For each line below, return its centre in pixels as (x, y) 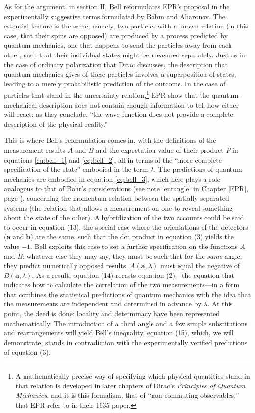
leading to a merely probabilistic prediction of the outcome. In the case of (115, 83)
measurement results (35, 150)
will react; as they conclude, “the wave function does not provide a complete (119, 114)
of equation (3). (27, 352)
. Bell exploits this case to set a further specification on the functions (134, 246)
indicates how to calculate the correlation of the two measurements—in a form (122, 285)
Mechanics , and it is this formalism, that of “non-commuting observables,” (127, 395)
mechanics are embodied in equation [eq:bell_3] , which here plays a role (112, 179)
